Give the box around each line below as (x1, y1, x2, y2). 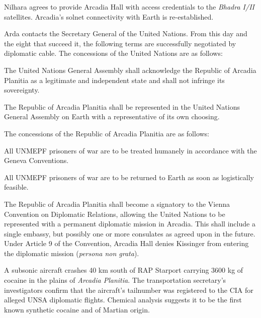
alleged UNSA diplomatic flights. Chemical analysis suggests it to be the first (4, 294, 242, 305)
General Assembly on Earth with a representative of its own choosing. (4, 111, 220, 122)
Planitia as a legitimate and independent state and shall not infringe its (4, 74, 225, 85)
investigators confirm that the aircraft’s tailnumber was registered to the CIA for (4, 284, 253, 295)
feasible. (4, 182, 29, 192)
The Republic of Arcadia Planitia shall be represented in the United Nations (4, 101, 240, 112)
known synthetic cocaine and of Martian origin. (4, 304, 150, 314)
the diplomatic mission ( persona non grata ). (4, 248, 139, 258)
